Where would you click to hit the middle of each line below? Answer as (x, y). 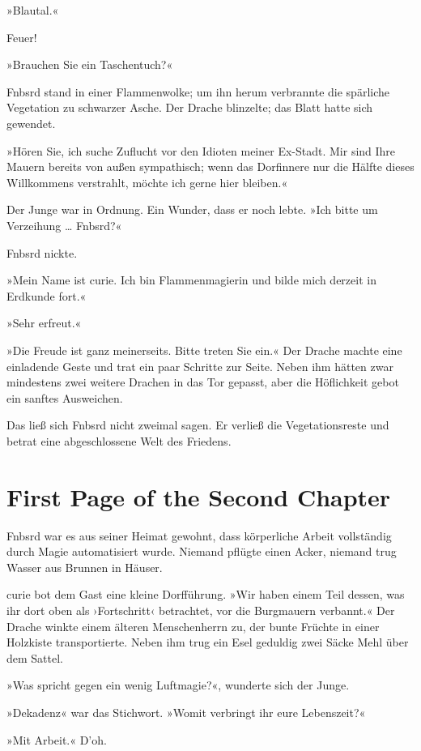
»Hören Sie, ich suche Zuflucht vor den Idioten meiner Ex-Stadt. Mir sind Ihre (201, 150)
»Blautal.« (33, 10)
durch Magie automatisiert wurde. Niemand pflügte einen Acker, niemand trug (202, 551)
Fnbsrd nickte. (42, 252)
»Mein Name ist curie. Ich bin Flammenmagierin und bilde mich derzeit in (191, 280)
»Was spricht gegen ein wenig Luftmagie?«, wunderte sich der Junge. (178, 685)
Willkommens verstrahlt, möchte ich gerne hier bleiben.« (147, 182)
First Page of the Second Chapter (199, 496)
